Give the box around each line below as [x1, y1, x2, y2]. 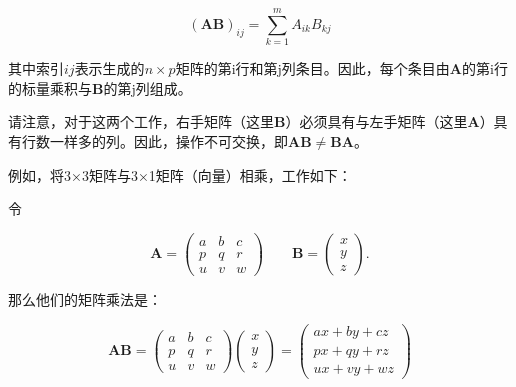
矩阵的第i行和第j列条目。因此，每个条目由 [175, 58, 450, 79]
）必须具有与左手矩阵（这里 [285, 111, 468, 132]
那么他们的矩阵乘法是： [8, 288, 162, 309]
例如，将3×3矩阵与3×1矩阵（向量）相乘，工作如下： [8, 164, 352, 185]
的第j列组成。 [103, 77, 192, 98]
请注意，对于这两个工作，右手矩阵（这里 [8, 111, 274, 132]
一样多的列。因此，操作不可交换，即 [49, 130, 288, 151]
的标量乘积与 [8, 77, 92, 98]
